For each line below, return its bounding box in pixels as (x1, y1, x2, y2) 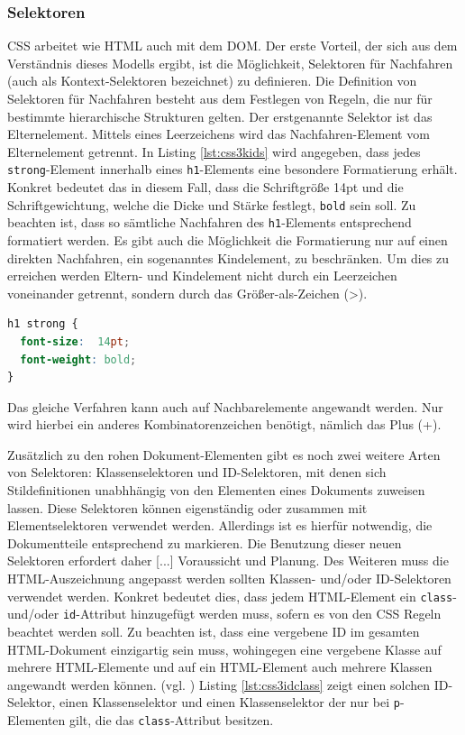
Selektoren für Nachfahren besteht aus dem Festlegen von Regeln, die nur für (7, 89, 433, 107)
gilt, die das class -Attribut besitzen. (69, 710, 274, 729)
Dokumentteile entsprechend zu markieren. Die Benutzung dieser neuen (7, 533, 402, 552)
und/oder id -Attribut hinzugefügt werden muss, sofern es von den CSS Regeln (7, 604, 442, 623)
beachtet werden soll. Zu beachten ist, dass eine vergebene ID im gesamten (7, 621, 420, 640)
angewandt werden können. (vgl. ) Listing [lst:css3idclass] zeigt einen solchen (7, 675, 430, 694)
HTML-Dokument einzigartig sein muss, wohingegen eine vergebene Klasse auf (7, 639, 442, 658)
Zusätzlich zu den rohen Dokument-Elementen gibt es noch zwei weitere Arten (7, 445, 441, 464)
